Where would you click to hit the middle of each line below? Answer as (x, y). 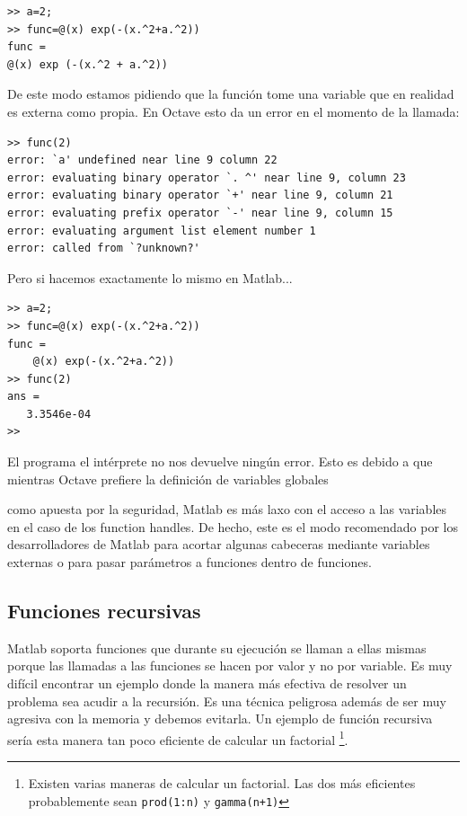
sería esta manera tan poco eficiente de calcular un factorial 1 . (178, 738)
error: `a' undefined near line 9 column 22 (142, 160)
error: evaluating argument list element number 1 (162, 231)
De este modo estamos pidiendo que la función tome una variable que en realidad (231, 94)
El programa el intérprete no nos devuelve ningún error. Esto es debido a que (220, 461)
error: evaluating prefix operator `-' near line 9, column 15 (200, 213)
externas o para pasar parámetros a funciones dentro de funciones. (189, 562)
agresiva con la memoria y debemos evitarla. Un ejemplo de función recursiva (220, 718)
